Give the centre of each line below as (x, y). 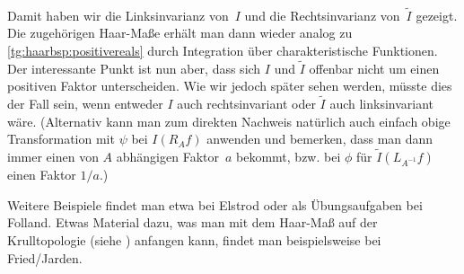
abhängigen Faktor (167, 157)
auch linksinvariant (382, 104)
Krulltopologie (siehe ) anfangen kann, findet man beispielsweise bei (194, 239)
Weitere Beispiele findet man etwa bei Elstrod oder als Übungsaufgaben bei (215, 204)
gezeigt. (437, 15)
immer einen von (53, 157)
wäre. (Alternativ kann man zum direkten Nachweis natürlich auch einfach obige (229, 121)
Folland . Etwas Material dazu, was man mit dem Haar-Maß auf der (193, 222)
